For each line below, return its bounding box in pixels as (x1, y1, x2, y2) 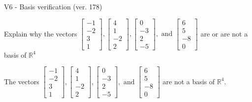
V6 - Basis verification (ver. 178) (4, 1, 102, 11)
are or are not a (200, 28, 248, 38)
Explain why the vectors (4, 28, 77, 38)
